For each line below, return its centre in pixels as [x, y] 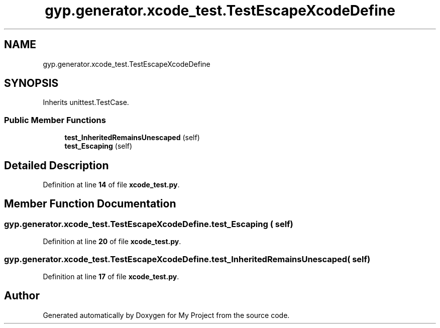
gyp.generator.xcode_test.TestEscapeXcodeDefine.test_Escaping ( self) [149, 224]
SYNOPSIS [31, 83]
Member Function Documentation [90, 204]
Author [22, 296]
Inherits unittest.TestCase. [86, 102]
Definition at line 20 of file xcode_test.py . [112, 242]
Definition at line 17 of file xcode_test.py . [111, 277]
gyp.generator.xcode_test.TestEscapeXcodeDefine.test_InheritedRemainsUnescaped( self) [187, 259]
